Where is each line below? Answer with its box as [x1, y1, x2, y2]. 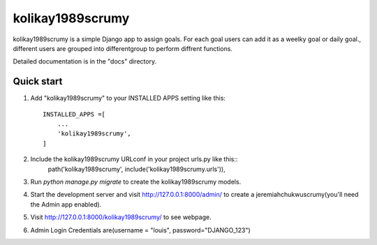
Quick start [13, 75, 63, 87]
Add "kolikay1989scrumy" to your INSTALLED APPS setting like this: [30, 94, 226, 103]
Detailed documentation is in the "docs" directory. [13, 57, 157, 66]
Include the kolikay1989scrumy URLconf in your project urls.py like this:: [30, 155, 238, 163]
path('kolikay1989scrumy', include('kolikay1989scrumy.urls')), [47, 165, 226, 173]
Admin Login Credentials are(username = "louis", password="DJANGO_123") [30, 225, 251, 234]
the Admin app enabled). [30, 200, 102, 209]
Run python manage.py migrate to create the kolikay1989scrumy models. [30, 177, 242, 186]
